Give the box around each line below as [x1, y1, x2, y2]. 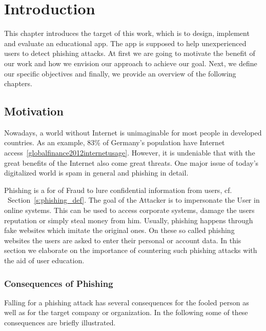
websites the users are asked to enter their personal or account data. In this [4, 235, 241, 245]
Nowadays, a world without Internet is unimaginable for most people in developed [4, 127, 262, 138]
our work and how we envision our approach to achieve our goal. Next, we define [4, 57, 257, 68]
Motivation [4, 103, 64, 119]
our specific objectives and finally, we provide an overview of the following [4, 68, 236, 79]
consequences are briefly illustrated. [4, 317, 116, 328]
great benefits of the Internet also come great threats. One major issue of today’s [4, 157, 259, 168]
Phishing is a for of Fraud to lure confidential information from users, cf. [4, 184, 232, 195]
